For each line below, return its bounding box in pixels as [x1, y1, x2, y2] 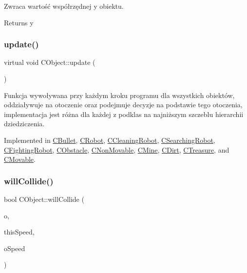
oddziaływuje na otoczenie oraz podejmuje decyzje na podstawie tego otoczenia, [4, 99, 243, 110]
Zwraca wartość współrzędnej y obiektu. [4, 1, 124, 11]
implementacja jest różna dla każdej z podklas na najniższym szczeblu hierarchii [4, 109, 244, 119]
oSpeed [4, 243, 25, 253]
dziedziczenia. [4, 118, 45, 129]
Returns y [4, 17, 34, 27]
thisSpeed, [4, 227, 35, 237]
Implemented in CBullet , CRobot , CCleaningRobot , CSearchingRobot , [4, 135, 215, 145]
